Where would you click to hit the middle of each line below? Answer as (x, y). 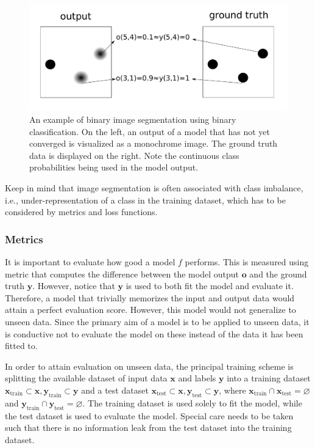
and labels (197, 378)
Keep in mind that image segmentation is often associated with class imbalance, (154, 188)
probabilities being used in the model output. (114, 167)
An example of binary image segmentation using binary (133, 119)
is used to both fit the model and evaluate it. (210, 286)
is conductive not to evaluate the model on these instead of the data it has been (154, 333)
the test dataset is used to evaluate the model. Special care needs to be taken (149, 415)
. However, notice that (74, 286)
